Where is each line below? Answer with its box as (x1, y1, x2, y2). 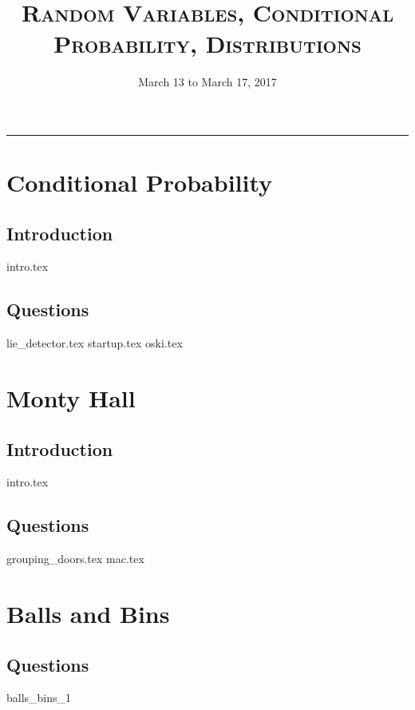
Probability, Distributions (53, 27, 362, 60)
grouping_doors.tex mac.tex (6, 550, 144, 567)
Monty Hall (6, 382, 136, 414)
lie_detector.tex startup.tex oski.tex (6, 335, 183, 351)
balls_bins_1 (6, 689, 72, 706)
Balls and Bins (6, 597, 170, 630)
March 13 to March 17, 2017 (138, 73, 277, 90)
